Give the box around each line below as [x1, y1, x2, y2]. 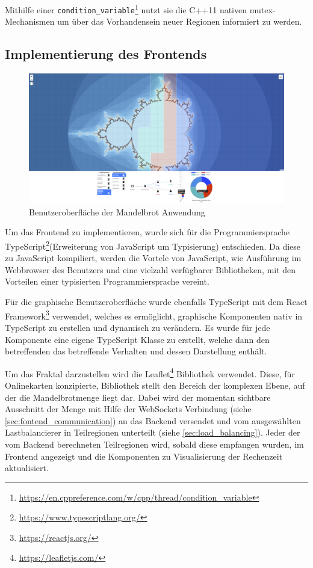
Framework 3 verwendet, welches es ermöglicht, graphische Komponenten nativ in [5, 307, 303, 322]
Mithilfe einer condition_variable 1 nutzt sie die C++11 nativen [5, 2, 247, 16]
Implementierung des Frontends [5, 45, 207, 63]
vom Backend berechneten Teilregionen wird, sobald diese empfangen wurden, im [5, 437, 304, 450]
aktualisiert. [5, 461, 49, 474]
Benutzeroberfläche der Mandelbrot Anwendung [29, 205, 205, 218]
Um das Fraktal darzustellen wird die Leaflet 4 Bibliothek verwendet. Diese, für [5, 365, 295, 380]
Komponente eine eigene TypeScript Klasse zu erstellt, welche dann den [5, 333, 270, 345]
